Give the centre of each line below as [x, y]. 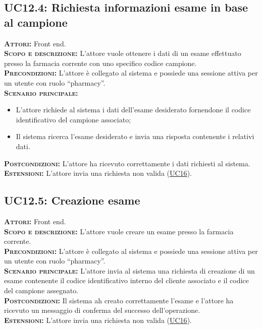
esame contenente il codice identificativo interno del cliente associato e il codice [126, 280]
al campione [36, 22]
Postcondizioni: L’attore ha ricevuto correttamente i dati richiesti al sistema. [127, 163]
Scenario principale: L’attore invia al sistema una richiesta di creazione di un [129, 270]
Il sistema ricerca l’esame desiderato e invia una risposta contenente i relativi [135, 136]
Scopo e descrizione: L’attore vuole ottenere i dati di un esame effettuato [123, 53]
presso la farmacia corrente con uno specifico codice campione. [100, 63]
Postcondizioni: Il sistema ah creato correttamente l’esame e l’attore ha [119, 300]
